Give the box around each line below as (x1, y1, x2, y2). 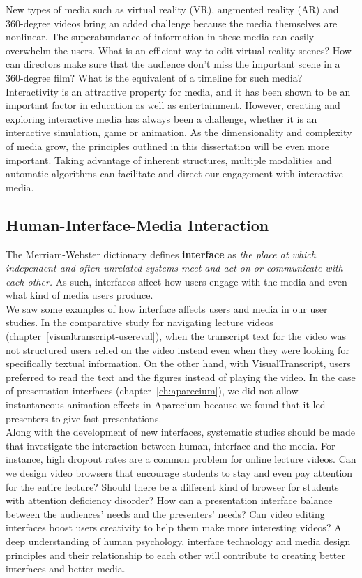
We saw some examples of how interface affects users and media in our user (6, 301, 328, 316)
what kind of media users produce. (6, 288, 153, 302)
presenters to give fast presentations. (6, 410, 162, 425)
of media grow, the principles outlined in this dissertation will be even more (6, 138, 329, 153)
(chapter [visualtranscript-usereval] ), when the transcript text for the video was (6, 329, 346, 343)
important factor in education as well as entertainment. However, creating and (6, 98, 340, 112)
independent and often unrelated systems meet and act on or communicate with (6, 260, 343, 275)
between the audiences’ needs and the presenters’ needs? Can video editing (6, 506, 325, 521)
